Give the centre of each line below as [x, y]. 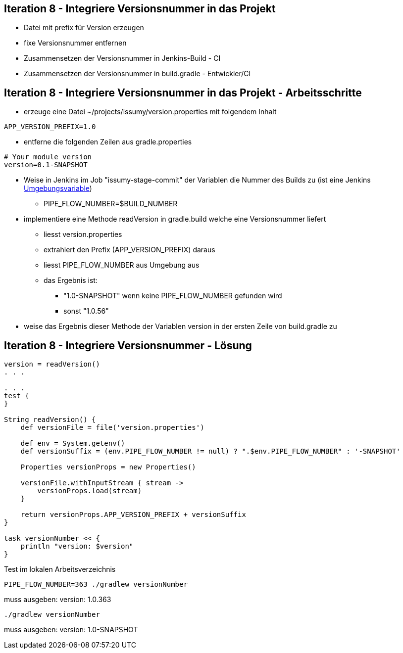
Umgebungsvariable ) [58, 188]
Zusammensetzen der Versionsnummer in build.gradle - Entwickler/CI [137, 74]
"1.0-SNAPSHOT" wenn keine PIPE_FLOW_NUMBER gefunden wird [173, 296]
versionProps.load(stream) [90, 491]
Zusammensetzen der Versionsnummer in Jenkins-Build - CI [122, 58]
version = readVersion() [52, 364]
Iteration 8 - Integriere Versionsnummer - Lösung [128, 345]
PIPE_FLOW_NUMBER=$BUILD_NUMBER [111, 204]
